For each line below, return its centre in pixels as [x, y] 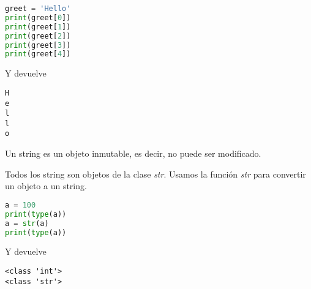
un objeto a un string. [46, 186]
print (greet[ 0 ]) [38, 17]
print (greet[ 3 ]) [38, 45]
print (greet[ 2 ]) [38, 36]
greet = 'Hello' [38, 9]
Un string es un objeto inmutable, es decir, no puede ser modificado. [133, 153]
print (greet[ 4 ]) [38, 54]
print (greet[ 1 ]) [38, 27]
